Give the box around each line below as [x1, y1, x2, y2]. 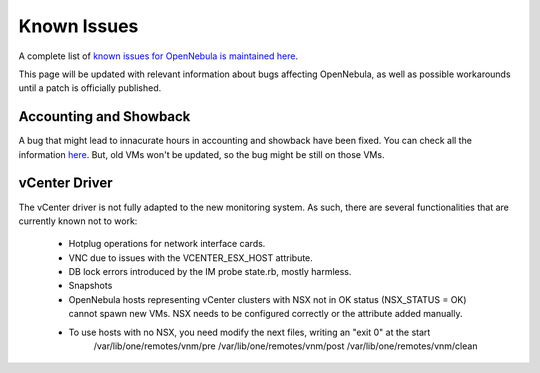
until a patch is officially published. [18, 82, 162, 94]
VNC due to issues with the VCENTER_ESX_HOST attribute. [68, 251, 314, 264]
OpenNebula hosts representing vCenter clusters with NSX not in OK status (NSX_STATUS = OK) [68, 293, 467, 305]
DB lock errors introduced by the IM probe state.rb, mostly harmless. [68, 266, 352, 278]
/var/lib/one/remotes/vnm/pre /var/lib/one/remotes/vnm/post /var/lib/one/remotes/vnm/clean [93, 340, 478, 352]
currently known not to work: [18, 215, 138, 227]
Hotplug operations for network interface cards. [68, 238, 266, 250]
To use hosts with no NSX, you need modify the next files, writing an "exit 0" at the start [68, 326, 431, 338]
